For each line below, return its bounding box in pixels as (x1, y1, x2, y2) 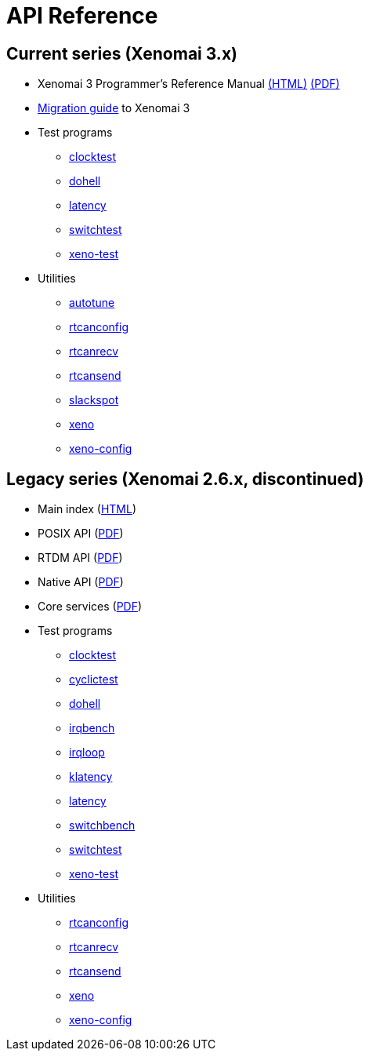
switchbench (69, 818, 136, 833)
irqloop (69, 745, 105, 760)
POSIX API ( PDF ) (38, 527, 124, 541)
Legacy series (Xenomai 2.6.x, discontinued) (6, 468, 364, 489)
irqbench (69, 721, 115, 735)
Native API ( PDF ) (38, 575, 124, 589)
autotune (69, 296, 115, 310)
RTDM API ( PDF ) (38, 551, 123, 565)
